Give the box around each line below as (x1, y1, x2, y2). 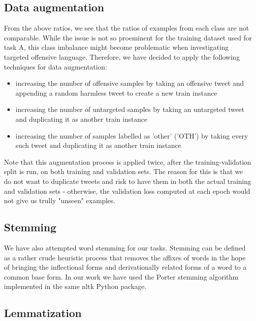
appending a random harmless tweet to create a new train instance (15, 87, 217, 98)
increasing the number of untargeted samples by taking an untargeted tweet (15, 104, 245, 114)
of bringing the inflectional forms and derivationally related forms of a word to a (4, 262, 247, 272)
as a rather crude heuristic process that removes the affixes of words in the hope (4, 252, 246, 262)
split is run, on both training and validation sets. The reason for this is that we (4, 166, 243, 177)
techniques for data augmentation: (4, 61, 107, 71)
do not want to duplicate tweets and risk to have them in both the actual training (4, 176, 252, 186)
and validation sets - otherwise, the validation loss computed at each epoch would (4, 185, 251, 196)
